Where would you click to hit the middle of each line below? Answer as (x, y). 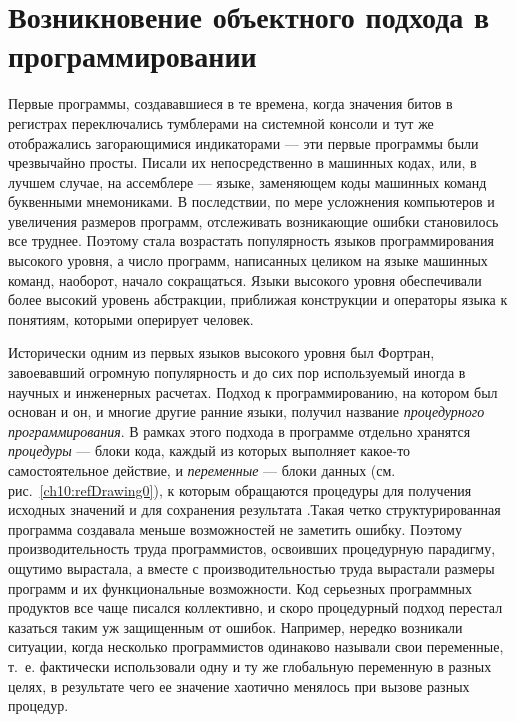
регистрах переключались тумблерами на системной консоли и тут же (221, 122)
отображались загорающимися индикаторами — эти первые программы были (243, 142)
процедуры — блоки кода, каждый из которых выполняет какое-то (209, 450)
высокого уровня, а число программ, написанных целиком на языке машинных (248, 260)
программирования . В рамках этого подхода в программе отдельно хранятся (239, 430)
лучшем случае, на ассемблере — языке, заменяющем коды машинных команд (247, 181)
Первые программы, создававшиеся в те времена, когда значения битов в (230, 103)
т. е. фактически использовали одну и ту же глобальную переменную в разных (250, 665)
